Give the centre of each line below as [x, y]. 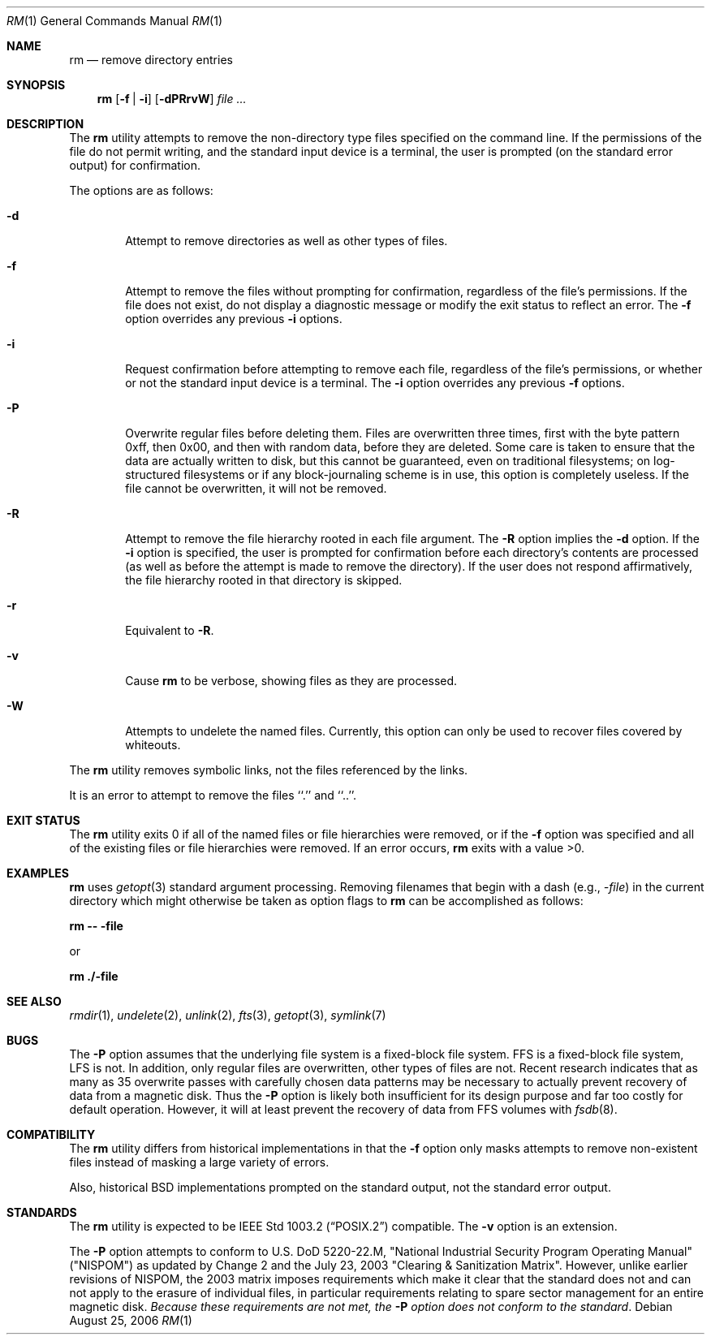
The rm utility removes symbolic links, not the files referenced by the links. [269, 770]
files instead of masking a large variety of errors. [199, 1162]
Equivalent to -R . [170, 630]
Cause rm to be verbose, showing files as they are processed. [291, 681]
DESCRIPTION [45, 124]
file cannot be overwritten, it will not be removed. [256, 488]
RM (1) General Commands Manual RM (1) [115, 21]
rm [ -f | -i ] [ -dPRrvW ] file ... [172, 99]
